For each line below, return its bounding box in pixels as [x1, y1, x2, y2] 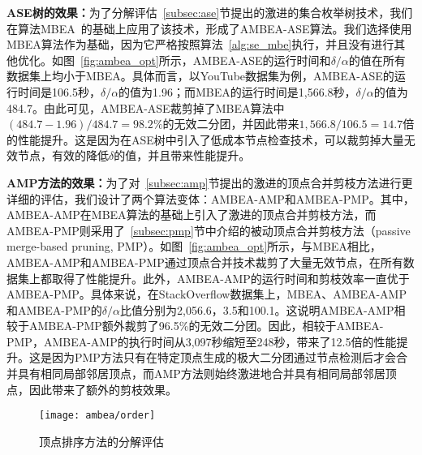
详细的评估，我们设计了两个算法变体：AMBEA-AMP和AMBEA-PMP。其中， [6, 190, 415, 207]
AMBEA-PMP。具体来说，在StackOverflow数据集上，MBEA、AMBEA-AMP [6, 285, 407, 303]
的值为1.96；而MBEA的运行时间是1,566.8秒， [118, 83, 356, 100]
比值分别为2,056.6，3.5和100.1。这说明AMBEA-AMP [120, 301, 394, 318]
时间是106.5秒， [17, 83, 101, 100]
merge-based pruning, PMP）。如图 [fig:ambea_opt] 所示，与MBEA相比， [6, 238, 381, 255]
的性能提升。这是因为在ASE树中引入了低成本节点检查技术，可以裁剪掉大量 [6, 131, 404, 148]
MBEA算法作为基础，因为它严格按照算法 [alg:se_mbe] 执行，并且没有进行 [6, 36, 394, 53]
